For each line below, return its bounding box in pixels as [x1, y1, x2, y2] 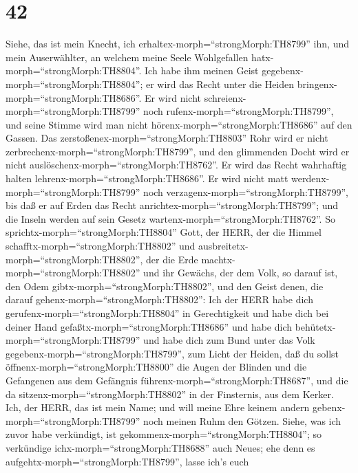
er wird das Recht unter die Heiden [146, 76, 295, 91]
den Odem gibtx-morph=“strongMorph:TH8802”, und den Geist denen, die [6, 278, 324, 293]
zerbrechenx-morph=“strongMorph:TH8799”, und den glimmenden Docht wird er [6, 144, 350, 158]
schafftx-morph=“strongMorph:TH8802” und [6, 239, 196, 253]
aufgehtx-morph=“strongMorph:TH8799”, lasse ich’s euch [6, 454, 249, 468]
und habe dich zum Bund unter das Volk [143, 333, 315, 347]
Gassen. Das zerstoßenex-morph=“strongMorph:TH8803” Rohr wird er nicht [6, 131, 328, 145]
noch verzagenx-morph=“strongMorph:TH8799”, [143, 184, 348, 199]
